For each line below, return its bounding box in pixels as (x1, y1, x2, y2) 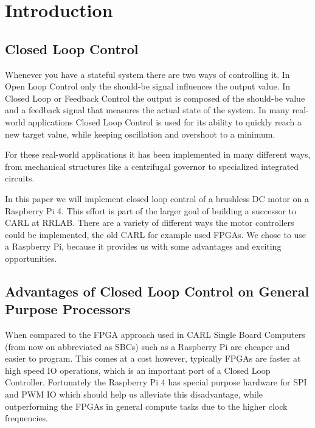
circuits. (5, 172, 35, 184)
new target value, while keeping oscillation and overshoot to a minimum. (5, 127, 275, 140)
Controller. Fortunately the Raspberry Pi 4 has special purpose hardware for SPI (5, 376, 307, 388)
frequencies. (5, 412, 48, 424)
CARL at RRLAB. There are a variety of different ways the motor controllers (5, 216, 294, 229)
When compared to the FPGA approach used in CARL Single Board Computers (5, 328, 305, 341)
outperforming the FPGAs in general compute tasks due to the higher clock (5, 399, 288, 412)
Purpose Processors (5, 300, 131, 318)
